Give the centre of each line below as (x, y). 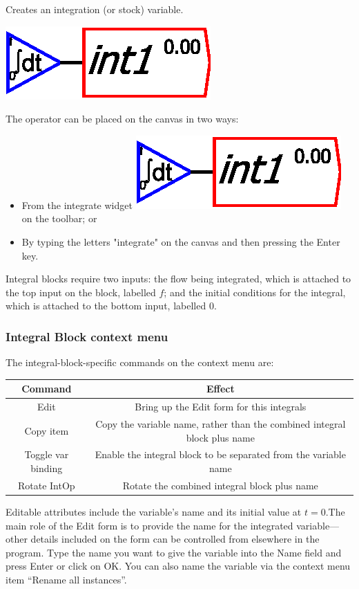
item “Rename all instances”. (66, 579)
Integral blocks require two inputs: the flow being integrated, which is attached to (178, 279)
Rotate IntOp (46, 485)
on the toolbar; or (59, 218)
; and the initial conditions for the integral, (255, 292)
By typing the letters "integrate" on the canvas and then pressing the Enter (181, 241)
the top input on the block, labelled (81, 292)
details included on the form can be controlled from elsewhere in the (175, 539)
